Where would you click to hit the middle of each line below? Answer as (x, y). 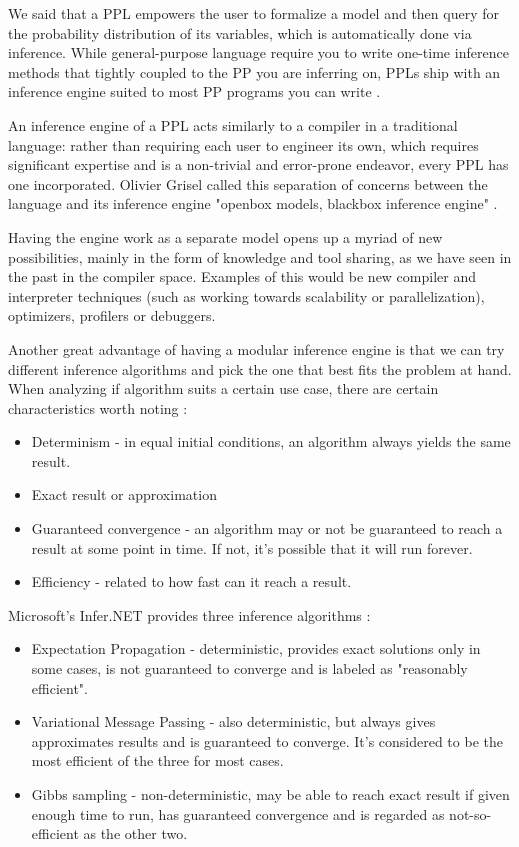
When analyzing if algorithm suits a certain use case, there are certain (223, 388)
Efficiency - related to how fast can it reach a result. (191, 581)
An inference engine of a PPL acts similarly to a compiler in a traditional (233, 124)
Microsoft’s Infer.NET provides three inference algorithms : (189, 614)
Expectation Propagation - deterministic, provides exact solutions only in (256, 648)
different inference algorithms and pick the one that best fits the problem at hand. (260, 368)
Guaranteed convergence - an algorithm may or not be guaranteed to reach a (267, 528)
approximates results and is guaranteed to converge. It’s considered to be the (267, 740)
